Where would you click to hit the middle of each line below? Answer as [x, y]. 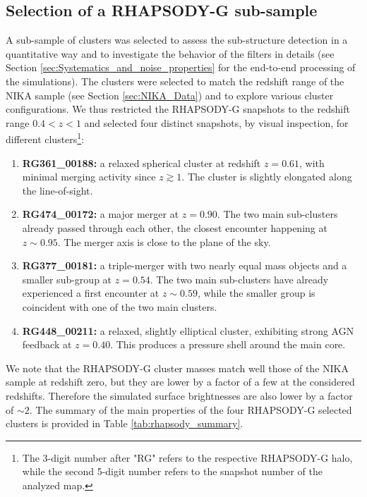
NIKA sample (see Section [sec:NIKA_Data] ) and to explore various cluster [170, 95]
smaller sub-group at [67, 279]
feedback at [47, 344]
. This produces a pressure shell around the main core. [228, 344]
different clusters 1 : [45, 138]
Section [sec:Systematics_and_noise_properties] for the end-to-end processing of [181, 67]
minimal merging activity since [89, 177]
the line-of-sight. [58, 190]
